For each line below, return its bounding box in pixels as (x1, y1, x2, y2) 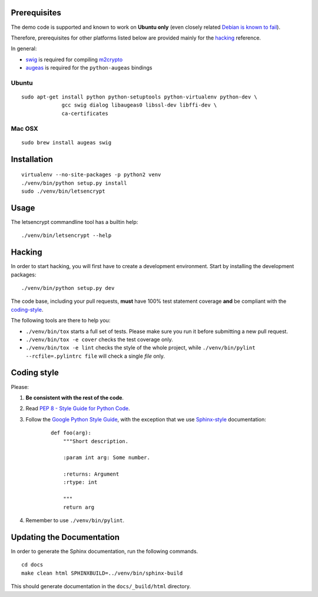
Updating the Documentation (11, 532, 120, 542)
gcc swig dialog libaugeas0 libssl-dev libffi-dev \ (61, 102, 217, 108)
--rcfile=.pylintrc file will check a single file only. (25, 352, 165, 359)
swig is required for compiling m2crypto (25, 56, 123, 63)
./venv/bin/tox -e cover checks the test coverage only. (25, 336, 173, 343)
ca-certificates (61, 110, 109, 117)
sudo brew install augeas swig (21, 139, 112, 146)
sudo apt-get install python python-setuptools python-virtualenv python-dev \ (21, 94, 257, 100)
